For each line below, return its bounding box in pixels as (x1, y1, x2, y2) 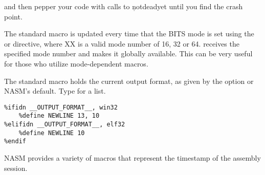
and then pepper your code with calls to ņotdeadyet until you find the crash (4, 1, 243, 11)
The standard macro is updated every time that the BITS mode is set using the (4, 28, 254, 39)
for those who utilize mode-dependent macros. (4, 58, 148, 69)
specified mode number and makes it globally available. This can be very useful (4, 48, 253, 59)
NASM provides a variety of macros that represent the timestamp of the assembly (4, 152, 261, 163)
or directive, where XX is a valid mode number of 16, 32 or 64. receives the (4, 38, 239, 49)
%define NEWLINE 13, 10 (18, 112, 100, 120)
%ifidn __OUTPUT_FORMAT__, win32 (4, 103, 118, 111)
